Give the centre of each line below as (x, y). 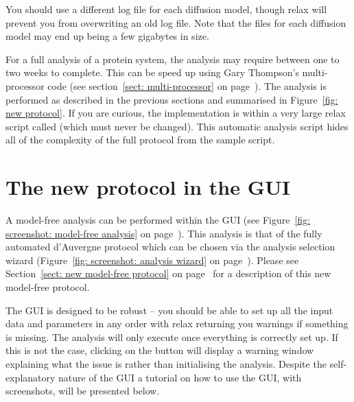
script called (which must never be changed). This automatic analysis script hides (177, 126)
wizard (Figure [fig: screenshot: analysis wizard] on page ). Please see (152, 260)
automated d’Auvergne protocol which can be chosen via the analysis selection (170, 247)
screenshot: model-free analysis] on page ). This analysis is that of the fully (164, 233)
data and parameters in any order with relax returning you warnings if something (177, 323)
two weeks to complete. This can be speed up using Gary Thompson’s (152, 72)
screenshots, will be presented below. (83, 391)
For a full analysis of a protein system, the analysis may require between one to (173, 59)
